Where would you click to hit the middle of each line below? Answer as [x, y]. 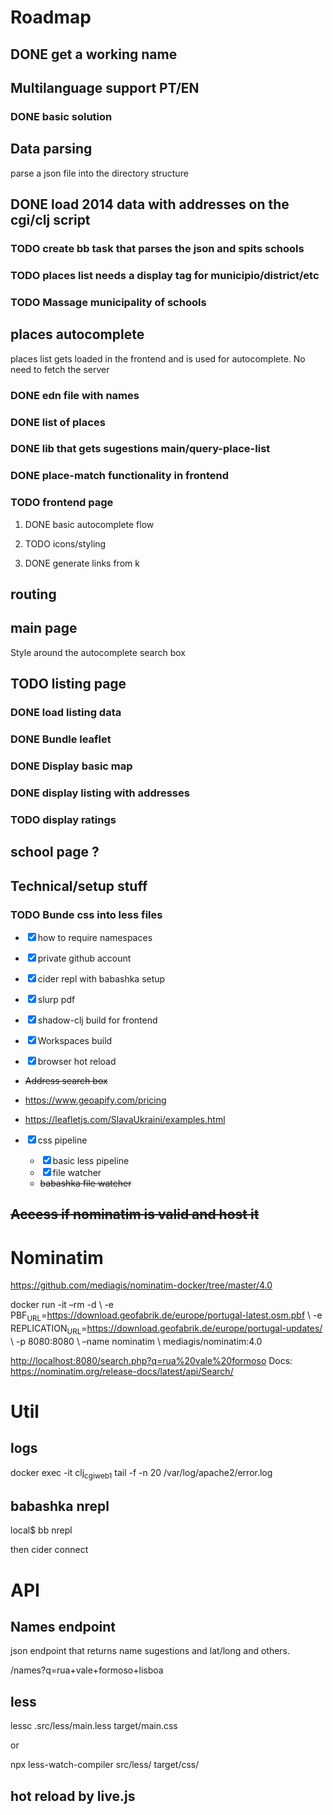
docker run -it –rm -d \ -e [62, 1305]
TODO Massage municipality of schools [108, 302]
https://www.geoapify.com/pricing [95, 1100]
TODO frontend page [62, 503]
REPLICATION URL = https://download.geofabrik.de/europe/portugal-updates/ [166, 1329]
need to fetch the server [60, 369]
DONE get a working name [94, 54]
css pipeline [62, 1140]
